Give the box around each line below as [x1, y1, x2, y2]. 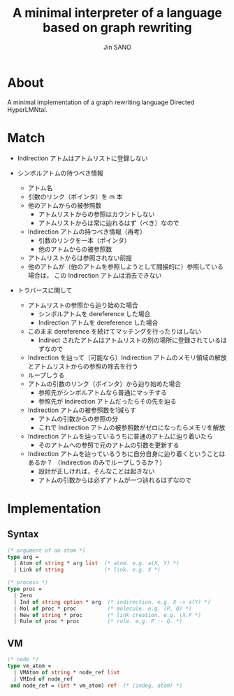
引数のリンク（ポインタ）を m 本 [27, 192, 123, 201]
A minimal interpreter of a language [13, 5, 222, 21]
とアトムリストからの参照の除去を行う [27, 362, 138, 370]
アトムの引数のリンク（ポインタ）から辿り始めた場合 [27, 379, 182, 388]
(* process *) [7, 579, 49, 586]
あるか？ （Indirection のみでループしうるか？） [27, 458, 166, 467]
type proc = [7, 585, 42, 592]
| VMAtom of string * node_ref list [13, 669, 120, 676]
